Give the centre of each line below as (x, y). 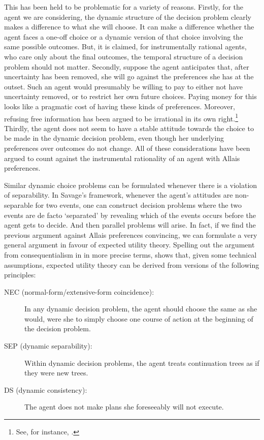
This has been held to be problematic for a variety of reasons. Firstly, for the (124, 7)
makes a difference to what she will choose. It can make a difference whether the (129, 27)
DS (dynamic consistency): (46, 389)
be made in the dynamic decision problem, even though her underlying (114, 138)
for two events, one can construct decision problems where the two (138, 205)
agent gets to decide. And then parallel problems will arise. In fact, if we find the (130, 225)
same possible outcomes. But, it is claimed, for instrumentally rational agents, (125, 46)
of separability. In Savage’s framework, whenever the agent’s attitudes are (119, 195)
